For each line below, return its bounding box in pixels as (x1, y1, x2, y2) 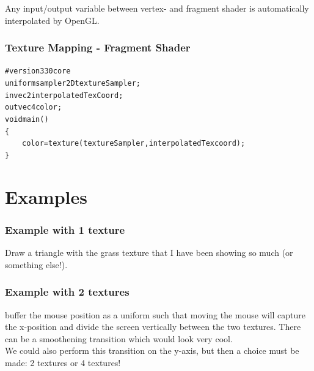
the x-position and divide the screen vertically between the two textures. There (5, 320, 301, 333)
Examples (5, 184, 87, 209)
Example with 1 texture (5, 222, 125, 237)
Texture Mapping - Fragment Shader (5, 40, 191, 55)
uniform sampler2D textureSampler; (5, 79, 141, 88)
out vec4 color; (5, 103, 62, 112)
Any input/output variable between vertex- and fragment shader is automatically (5, 2, 309, 14)
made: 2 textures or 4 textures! (5, 356, 121, 369)
